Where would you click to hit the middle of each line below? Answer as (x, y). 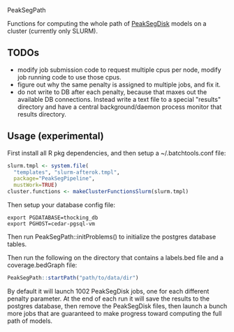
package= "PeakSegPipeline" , (54, 179)
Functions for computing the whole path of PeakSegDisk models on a (107, 23)
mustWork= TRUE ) (36, 185)
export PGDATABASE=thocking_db (53, 218)
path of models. (30, 321)
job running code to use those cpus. (69, 77)
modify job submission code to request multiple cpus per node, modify (119, 70)
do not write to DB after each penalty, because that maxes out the (112, 92)
